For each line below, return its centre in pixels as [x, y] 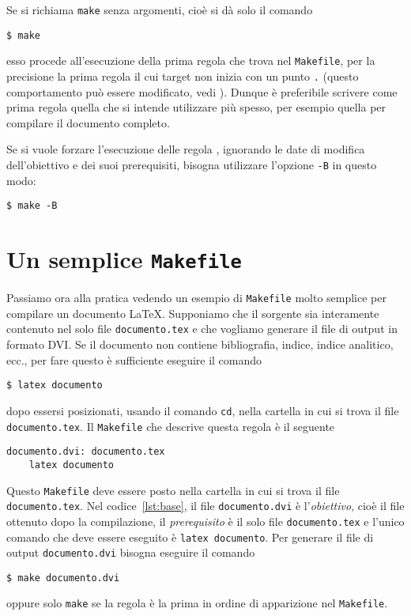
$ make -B [32, 206]
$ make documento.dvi [63, 578]
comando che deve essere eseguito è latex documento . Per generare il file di [190, 537]
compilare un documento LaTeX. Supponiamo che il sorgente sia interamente [193, 313]
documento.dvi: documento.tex [86, 452]
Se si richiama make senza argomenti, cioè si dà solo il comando [160, 9]
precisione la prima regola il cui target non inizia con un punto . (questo [183, 76]
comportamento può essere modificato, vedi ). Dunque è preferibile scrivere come [202, 91]
